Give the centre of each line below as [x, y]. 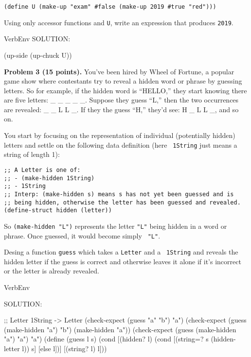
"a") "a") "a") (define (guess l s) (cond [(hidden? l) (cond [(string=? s [106, 339]
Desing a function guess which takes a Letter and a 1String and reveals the [121, 252]
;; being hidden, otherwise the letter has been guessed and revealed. [122, 202]
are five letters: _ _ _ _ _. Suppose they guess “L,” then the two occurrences [121, 100]
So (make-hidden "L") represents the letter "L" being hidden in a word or [116, 226]
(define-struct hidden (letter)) [58, 211]
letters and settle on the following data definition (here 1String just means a [121, 144]
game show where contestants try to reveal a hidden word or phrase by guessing [123, 81]
